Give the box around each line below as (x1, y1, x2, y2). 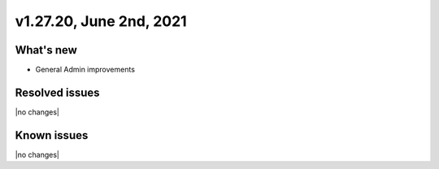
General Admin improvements (35, 65, 136, 75)
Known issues (15, 128, 89, 142)
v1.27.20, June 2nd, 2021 (15, 12, 187, 30)
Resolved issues (15, 85, 101, 99)
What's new (15, 43, 77, 57)
